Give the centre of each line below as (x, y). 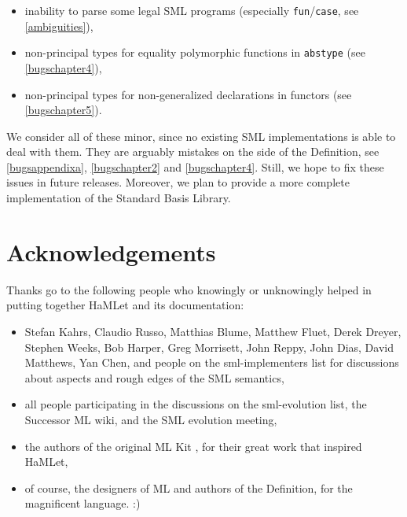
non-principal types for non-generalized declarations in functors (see (188, 94)
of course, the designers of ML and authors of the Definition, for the (189, 487)
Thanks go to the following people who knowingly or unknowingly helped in (189, 289)
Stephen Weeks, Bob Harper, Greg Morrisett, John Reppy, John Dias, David (209, 347)
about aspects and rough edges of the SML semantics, (154, 377)
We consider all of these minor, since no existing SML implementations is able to (201, 136)
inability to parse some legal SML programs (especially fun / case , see (192, 10)
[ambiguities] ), (59, 26)
